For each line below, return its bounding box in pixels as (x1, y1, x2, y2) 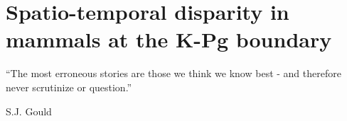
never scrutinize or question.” (6, 79, 132, 94)
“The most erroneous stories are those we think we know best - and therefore (6, 66, 341, 81)
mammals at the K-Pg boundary (6, 25, 332, 54)
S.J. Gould (6, 103, 52, 118)
